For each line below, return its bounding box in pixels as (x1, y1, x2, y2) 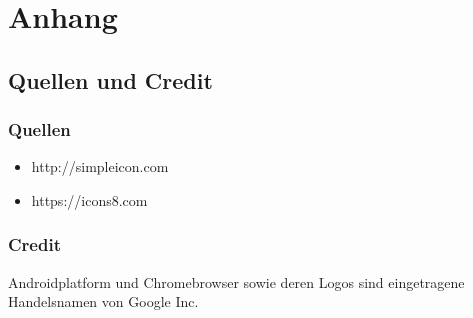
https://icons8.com (31, 189, 148, 210)
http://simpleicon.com (31, 156, 169, 177)
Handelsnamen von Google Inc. (8, 291, 199, 312)
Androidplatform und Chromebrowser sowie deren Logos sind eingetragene (8, 271, 465, 292)
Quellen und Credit (8, 64, 213, 95)
